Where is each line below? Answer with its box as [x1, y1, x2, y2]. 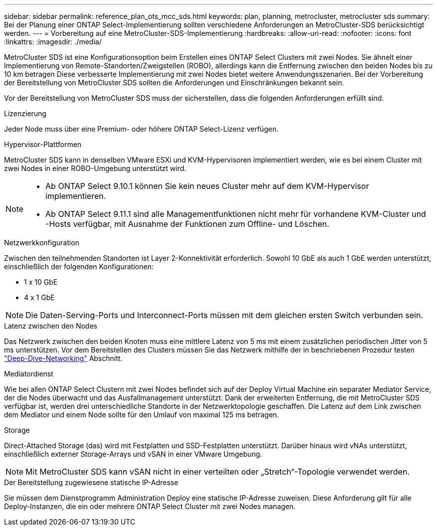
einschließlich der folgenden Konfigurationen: [4, 262, 154, 271]
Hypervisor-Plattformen [4, 140, 82, 149]
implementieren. [45, 191, 106, 201]
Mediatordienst [4, 369, 53, 378]
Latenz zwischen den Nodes [4, 322, 97, 330]
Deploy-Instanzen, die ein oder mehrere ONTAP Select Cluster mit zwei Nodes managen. [4, 502, 296, 511]
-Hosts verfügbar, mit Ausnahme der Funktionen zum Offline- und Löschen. [45, 219, 329, 229]
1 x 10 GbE [24, 278, 58, 286]
